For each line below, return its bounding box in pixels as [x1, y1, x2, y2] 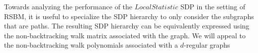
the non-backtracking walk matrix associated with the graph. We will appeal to [4, 30, 246, 40]
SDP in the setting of [180, 1, 246, 11]
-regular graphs [183, 40, 230, 50]
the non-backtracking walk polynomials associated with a [4, 40, 178, 50]
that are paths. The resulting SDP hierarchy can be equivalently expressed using [4, 21, 250, 31]
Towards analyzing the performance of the [4, 1, 133, 11]
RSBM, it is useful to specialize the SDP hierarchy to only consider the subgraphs [4, 11, 254, 21]
